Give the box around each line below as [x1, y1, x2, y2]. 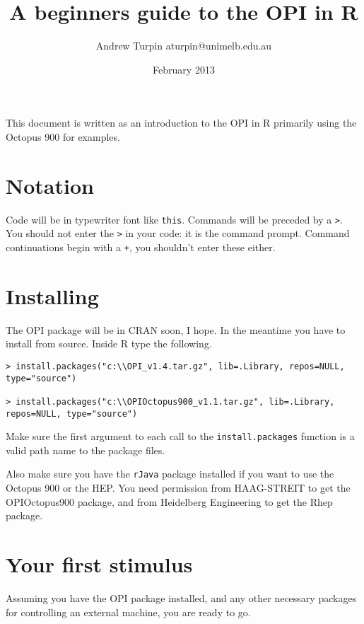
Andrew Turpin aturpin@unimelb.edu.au [95, 38, 272, 53]
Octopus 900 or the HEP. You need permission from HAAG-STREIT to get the [6, 480, 351, 495]
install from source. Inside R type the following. [6, 336, 212, 351]
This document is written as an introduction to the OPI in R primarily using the [6, 115, 357, 130]
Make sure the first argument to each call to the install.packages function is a [6, 429, 355, 444]
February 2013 [153, 62, 215, 76]
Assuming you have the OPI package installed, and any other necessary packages [6, 591, 357, 605]
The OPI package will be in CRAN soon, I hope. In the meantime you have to [6, 322, 346, 337]
